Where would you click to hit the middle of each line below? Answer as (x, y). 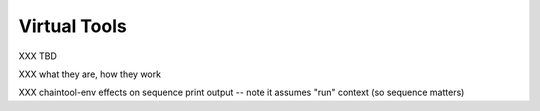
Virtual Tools (72, 26)
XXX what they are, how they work (90, 74)
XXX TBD (37, 56)
